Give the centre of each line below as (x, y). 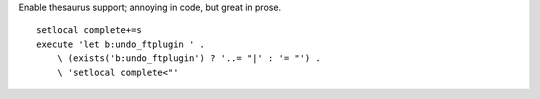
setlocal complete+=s (89, 30)
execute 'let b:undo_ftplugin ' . (120, 44)
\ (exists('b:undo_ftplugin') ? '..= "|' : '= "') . (189, 58)
